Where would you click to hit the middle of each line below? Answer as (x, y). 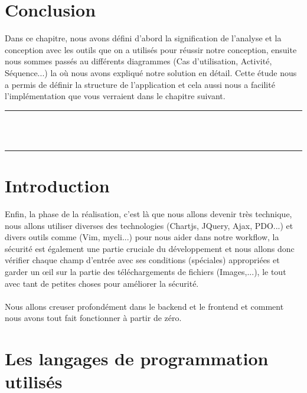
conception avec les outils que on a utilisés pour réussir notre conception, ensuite (151, 49)
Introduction (57, 186)
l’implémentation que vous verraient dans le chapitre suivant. (115, 96)
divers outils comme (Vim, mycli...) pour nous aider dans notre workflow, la (142, 237)
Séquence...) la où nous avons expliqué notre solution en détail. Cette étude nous (151, 72)
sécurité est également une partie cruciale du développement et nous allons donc (150, 248)
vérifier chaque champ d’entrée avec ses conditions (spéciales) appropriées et (142, 260)
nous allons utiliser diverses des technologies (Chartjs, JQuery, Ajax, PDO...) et (149, 225)
